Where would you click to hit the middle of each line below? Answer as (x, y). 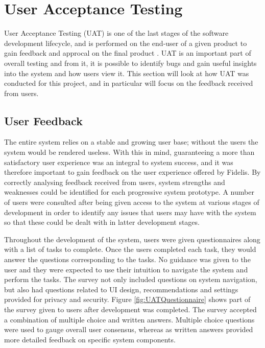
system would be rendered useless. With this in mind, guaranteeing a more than (129, 152)
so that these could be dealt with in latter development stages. (102, 222)
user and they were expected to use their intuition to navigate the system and (126, 269)
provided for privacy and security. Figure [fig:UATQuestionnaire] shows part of (127, 299)
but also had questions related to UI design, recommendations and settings (121, 289)
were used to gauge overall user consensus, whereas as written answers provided (129, 329)
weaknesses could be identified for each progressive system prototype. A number (129, 192)
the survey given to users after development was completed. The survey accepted (130, 309)
